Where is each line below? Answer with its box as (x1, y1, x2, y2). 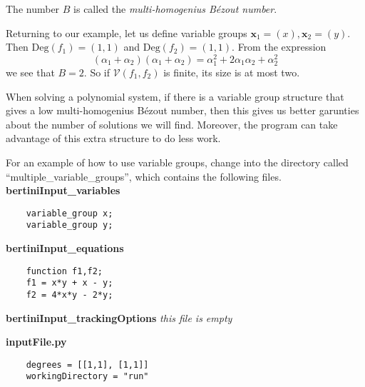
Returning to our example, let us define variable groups (6, 25, 247, 40)
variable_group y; (26, 220, 113, 231)
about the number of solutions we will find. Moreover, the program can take (6, 116, 338, 131)
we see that (6, 65, 55, 80)
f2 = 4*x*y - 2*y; (26, 289, 113, 300)
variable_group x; (26, 208, 113, 218)
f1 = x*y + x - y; (26, 278, 113, 288)
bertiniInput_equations (6, 241, 124, 256)
